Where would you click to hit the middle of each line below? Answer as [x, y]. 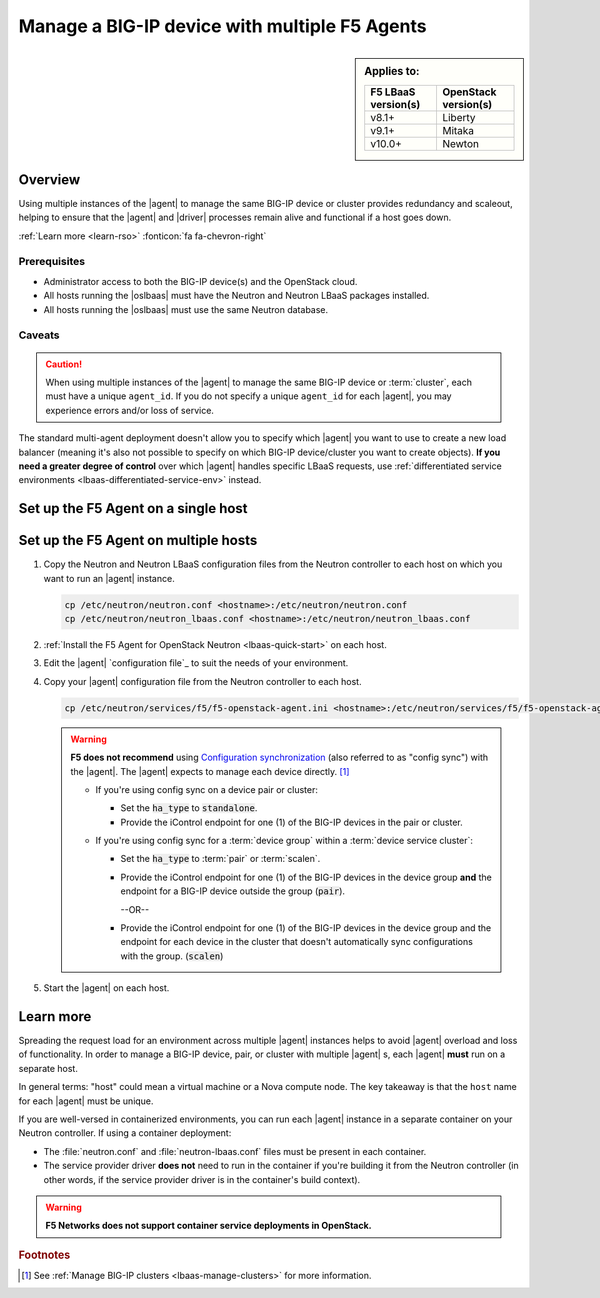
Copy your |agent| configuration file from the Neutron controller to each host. [202, 681]
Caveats [39, 335]
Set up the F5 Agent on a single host [133, 508]
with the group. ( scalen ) [172, 956]
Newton [460, 143]
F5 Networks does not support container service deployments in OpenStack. [208, 1226]
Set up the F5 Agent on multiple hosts [138, 540]
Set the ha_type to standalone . [189, 808]
